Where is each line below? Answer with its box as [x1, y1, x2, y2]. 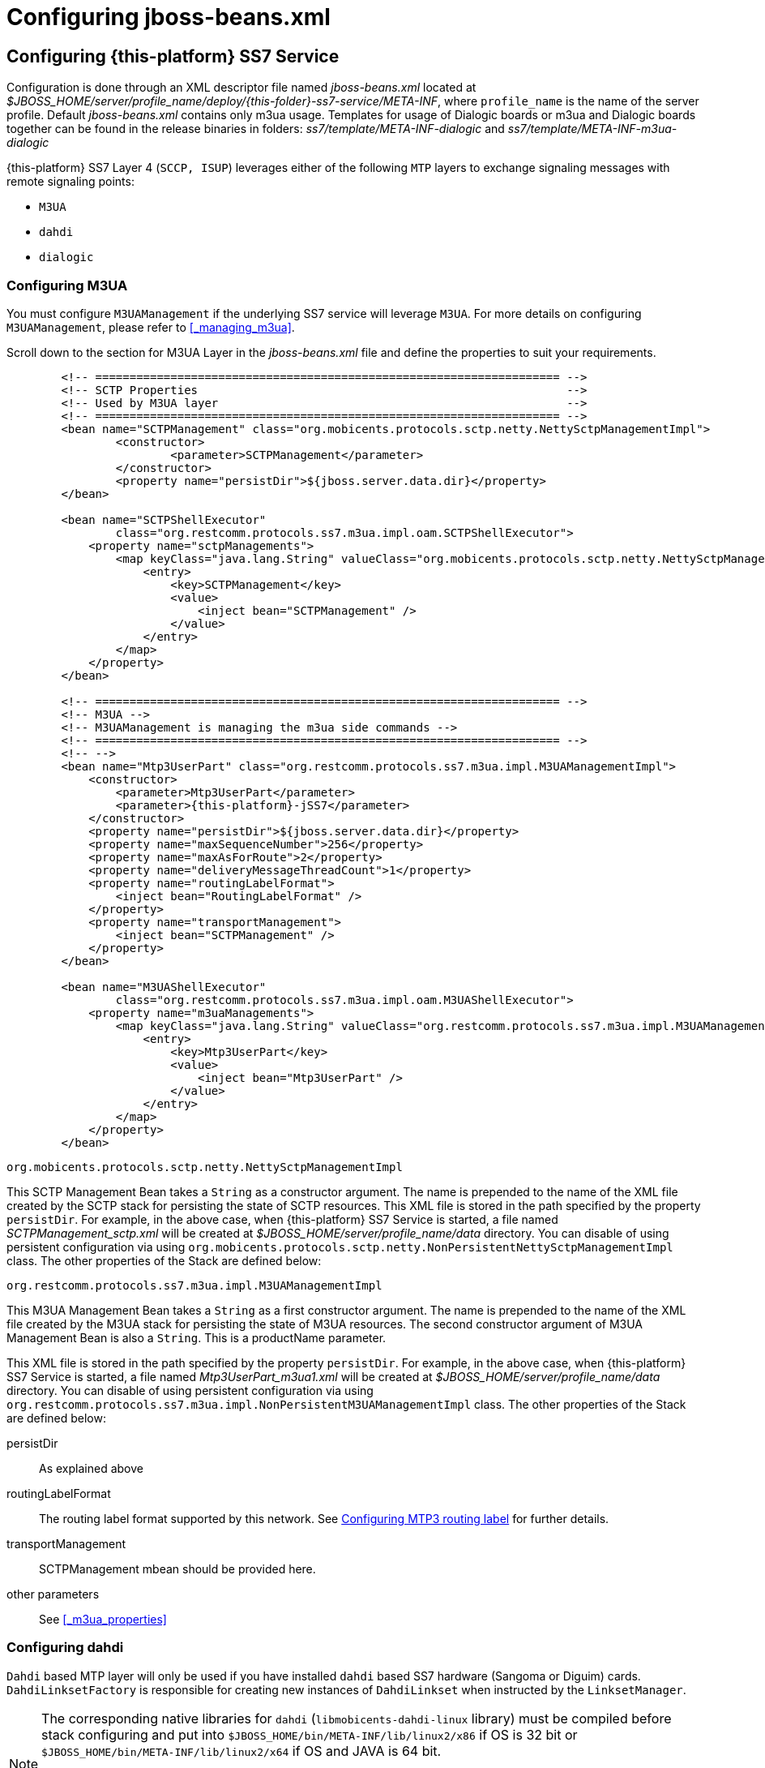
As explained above [39, 1461, 143, 1475]
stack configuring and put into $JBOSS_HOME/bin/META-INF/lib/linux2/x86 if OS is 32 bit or [41, 1726, 578, 1743]
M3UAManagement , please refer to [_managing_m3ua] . [6, 320, 295, 334]
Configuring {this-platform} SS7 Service [6, 45, 340, 67]
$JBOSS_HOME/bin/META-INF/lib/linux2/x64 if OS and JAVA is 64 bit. [41, 1742, 442, 1759]
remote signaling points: [6, 174, 135, 189]
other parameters [6, 1586, 100, 1601]
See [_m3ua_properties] [39, 1611, 167, 1626]
